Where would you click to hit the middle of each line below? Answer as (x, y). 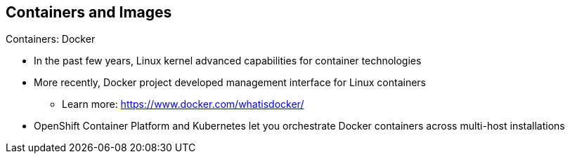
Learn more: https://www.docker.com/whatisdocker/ (183, 104)
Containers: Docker (51, 39)
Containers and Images (89, 12)
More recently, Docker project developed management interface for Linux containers (230, 83)
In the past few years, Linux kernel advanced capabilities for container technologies (228, 61)
